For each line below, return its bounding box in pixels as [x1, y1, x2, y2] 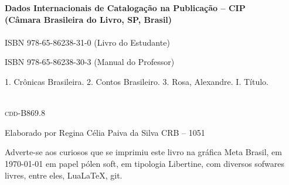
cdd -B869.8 [5, 107, 45, 119]
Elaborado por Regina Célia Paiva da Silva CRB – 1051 [5, 126, 205, 138]
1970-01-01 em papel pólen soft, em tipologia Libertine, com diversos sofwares [5, 157, 285, 169]
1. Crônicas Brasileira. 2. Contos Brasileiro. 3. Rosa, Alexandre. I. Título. [5, 75, 268, 87]
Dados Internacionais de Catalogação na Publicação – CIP [5, 2, 246, 13]
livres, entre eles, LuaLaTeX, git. [5, 169, 123, 181]
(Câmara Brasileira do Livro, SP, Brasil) [5, 13, 172, 25]
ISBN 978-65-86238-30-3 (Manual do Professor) [5, 56, 175, 68]
